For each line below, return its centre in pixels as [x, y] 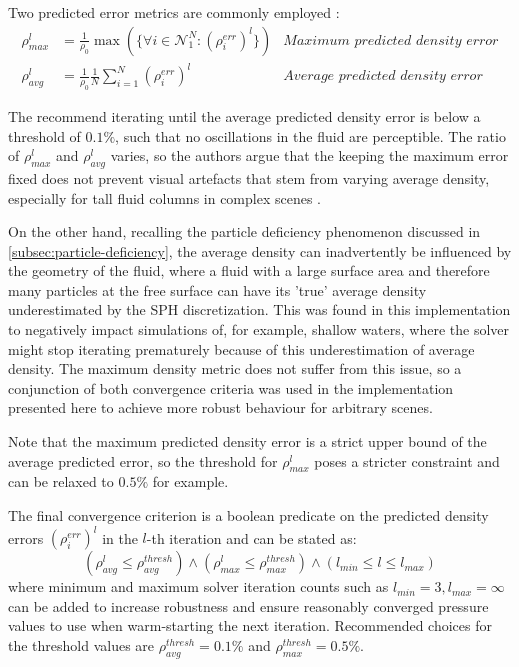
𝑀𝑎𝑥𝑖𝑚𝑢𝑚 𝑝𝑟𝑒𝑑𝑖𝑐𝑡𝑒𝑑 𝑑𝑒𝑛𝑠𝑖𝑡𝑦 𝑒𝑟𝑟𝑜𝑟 [391, 40]
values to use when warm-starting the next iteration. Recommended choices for [250, 625]
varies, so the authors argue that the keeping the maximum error [309, 155]
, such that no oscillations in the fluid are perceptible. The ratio [310, 135]
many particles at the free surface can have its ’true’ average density [217, 289]
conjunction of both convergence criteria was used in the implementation [231, 387]
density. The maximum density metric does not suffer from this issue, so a [235, 368]
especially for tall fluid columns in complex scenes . [165, 197]
